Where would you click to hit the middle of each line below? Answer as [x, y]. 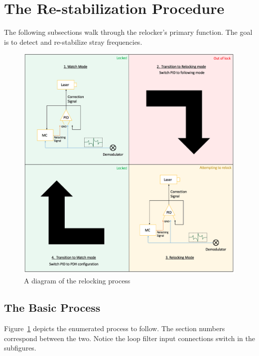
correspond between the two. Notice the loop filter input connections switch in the [129, 338]
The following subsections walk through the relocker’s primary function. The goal [128, 32]
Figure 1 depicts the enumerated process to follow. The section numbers [115, 328]
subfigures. [20, 348]
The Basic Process [52, 308]
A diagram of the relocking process [77, 281]
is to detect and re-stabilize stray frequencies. [73, 42]
